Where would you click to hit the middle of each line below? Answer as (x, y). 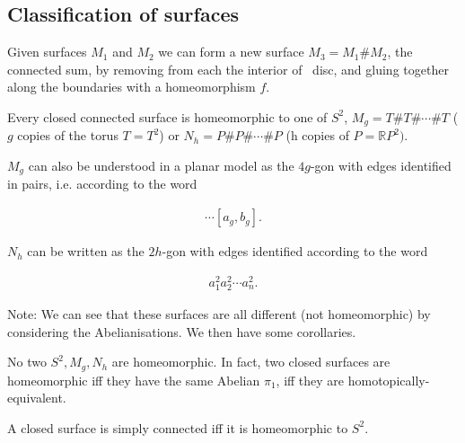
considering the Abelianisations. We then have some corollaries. (182, 331)
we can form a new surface (231, 52)
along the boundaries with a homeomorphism (132, 87)
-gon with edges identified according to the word (295, 251)
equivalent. (37, 398)
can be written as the (86, 251)
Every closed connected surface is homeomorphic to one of (167, 116)
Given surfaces (47, 52)
